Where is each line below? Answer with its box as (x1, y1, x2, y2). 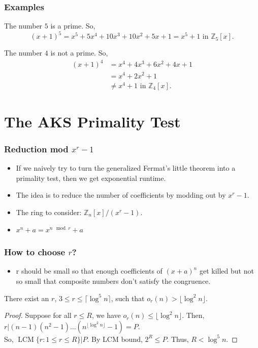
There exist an (4, 292, 49, 303)
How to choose (4, 246, 66, 258)
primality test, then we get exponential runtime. (16, 172, 166, 183)
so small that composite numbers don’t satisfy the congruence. (16, 276, 211, 286)
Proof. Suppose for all (4, 310, 72, 320)
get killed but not (199, 265, 254, 276)
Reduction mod (4, 142, 69, 155)
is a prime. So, (50, 20, 95, 31)
